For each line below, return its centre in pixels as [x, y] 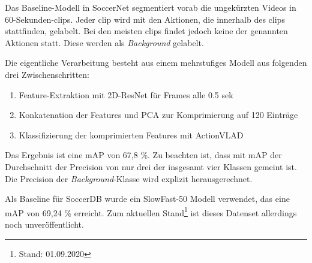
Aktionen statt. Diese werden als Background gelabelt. [104, 42]
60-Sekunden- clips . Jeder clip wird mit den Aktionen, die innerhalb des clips [145, 19]
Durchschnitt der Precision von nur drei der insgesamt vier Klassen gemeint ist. [151, 166]
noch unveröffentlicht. [44, 224]
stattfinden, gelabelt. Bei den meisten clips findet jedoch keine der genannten [146, 31]
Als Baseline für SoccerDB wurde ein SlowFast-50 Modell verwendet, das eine [147, 199]
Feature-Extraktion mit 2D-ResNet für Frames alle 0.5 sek [126, 94]
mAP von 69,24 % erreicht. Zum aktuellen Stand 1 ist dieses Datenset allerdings [151, 211]
